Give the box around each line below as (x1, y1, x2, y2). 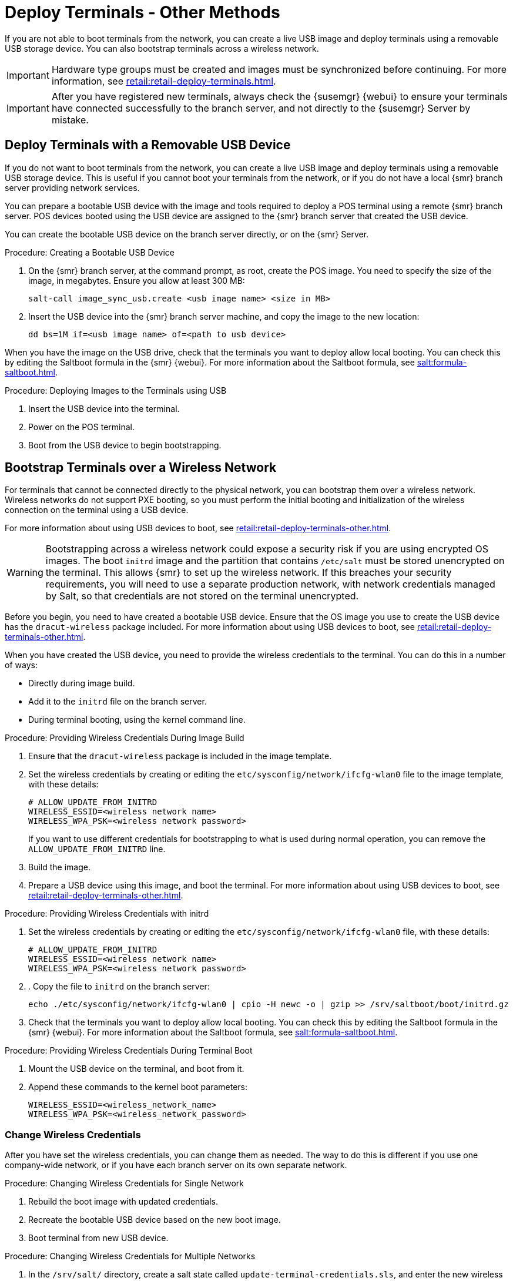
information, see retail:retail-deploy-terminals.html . (51, 75, 276, 87)
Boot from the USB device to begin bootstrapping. (28, 440, 222, 450)
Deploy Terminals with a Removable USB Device (5, 138, 291, 153)
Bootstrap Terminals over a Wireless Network (5, 460, 277, 475)
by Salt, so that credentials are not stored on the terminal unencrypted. (45, 590, 359, 602)
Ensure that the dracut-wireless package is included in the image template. (28, 751, 332, 762)
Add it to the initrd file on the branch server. (28, 696, 207, 707)
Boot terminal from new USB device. (28, 1233, 169, 1243)
